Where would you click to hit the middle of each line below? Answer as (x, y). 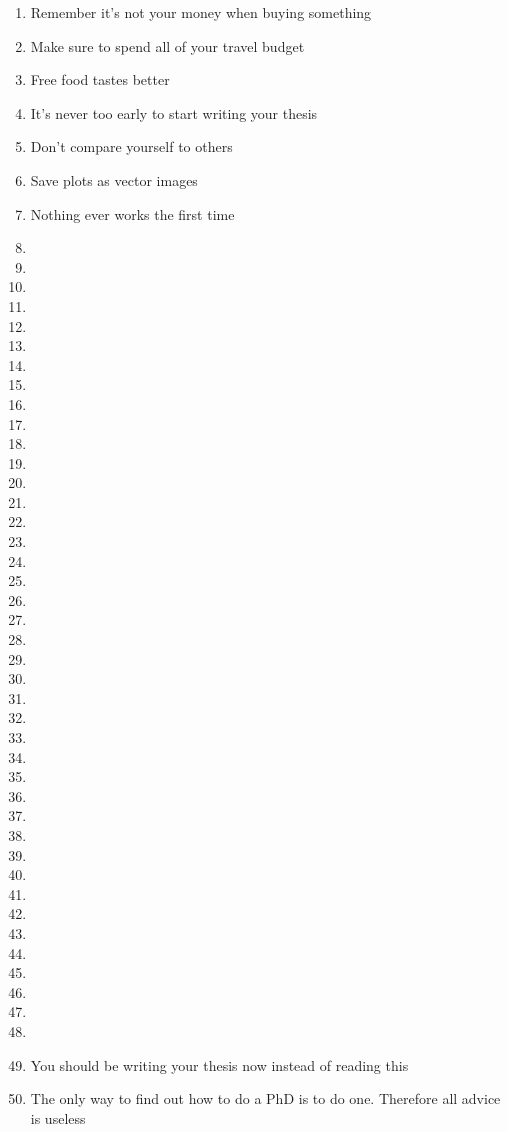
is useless (58, 1117)
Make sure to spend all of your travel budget (167, 45)
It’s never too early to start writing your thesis (174, 112)
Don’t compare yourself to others (131, 146)
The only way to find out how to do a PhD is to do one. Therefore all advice (265, 1098)
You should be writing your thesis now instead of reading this (219, 1064)
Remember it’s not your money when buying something (201, 12)
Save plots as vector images (114, 179)
